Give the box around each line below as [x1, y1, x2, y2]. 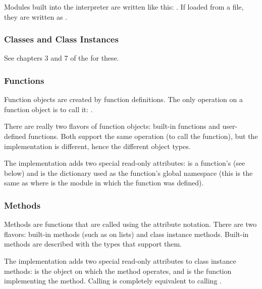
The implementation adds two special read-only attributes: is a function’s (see [4, 158, 245, 168]
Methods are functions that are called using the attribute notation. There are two [4, 219, 257, 229]
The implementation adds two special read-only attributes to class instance [4, 255, 236, 266]
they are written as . [4, 11, 67, 22]
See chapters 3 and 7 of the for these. [4, 53, 119, 63]
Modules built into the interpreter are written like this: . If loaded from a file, [4, 2, 244, 12]
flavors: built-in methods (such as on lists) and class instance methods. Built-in [4, 228, 249, 239]
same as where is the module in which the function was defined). [4, 177, 204, 188]
